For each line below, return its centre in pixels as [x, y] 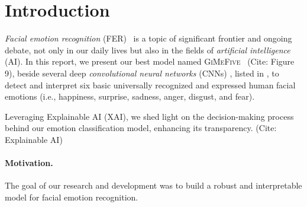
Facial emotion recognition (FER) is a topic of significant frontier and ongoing [148, 38]
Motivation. [29, 163]
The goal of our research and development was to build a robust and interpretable [153, 185]
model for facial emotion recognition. [72, 197]
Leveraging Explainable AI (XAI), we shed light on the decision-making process [149, 116]
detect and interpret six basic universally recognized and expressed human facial [150, 85]
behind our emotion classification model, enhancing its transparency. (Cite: [141, 128]
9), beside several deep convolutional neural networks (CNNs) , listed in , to [142, 73]
